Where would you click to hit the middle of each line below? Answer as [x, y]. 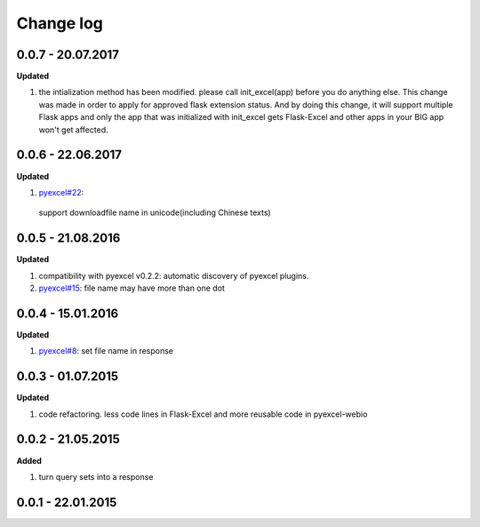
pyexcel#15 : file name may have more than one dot [132, 288]
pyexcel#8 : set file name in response [106, 351]
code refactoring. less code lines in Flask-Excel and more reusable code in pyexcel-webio [203, 414]
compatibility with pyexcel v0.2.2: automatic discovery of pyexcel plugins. [174, 275]
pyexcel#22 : [61, 192]
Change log [60, 23]
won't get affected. [73, 130]
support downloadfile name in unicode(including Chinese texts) [155, 212]
